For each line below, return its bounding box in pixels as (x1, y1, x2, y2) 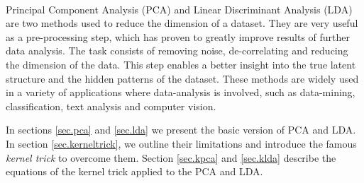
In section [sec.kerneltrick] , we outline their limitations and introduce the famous (6, 136, 357, 150)
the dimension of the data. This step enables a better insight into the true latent (6, 57, 356, 71)
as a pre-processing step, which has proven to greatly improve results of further (6, 29, 351, 44)
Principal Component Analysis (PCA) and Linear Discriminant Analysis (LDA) (6, 1, 353, 16)
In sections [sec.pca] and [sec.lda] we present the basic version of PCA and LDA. (6, 122, 356, 137)
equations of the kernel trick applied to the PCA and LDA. (6, 164, 263, 179)
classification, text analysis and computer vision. (6, 98, 216, 113)
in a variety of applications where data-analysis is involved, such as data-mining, (6, 85, 355, 100)
